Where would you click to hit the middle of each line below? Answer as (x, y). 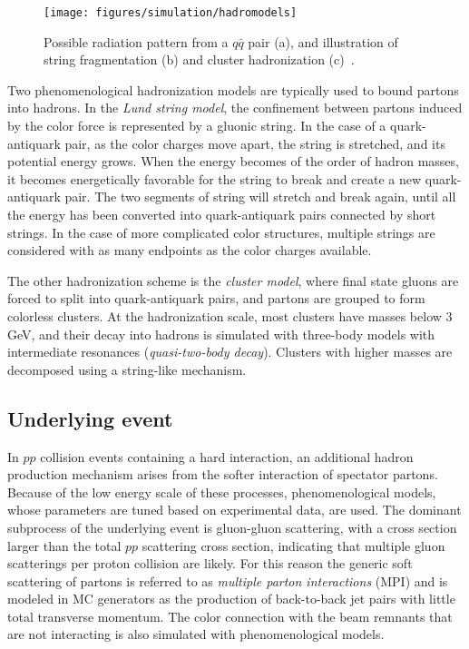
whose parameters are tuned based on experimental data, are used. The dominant (234, 510)
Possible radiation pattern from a (136, 41)
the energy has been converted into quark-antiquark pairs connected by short (222, 214)
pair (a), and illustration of (323, 41)
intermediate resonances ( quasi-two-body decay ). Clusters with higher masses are (230, 352)
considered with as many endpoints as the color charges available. (190, 250)
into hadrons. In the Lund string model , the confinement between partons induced (235, 108)
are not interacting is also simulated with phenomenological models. (196, 634)
